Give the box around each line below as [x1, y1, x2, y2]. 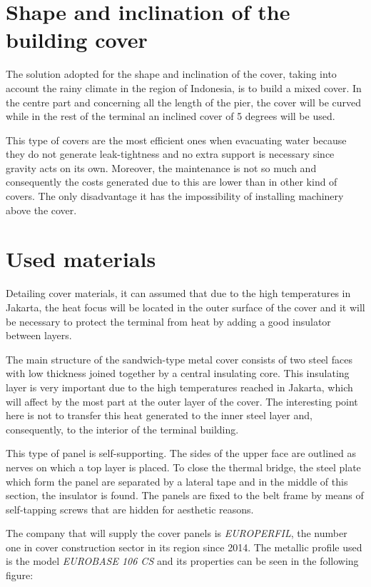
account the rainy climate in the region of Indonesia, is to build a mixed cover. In [6, 80, 362, 95]
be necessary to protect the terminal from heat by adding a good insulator [6, 313, 331, 328]
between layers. [6, 328, 72, 343]
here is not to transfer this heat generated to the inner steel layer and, [6, 408, 312, 423]
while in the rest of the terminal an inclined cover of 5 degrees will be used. [6, 109, 335, 124]
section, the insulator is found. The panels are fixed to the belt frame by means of [6, 488, 364, 503]
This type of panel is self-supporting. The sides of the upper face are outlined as [6, 446, 357, 461]
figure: [6, 568, 34, 583]
